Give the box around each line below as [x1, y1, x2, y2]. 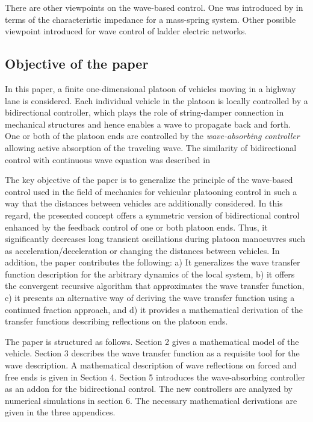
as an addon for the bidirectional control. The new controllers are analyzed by [5, 382, 293, 395]
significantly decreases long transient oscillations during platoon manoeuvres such [5, 232, 305, 245]
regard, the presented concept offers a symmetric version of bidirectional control [5, 208, 300, 221]
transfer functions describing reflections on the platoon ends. [5, 315, 228, 327]
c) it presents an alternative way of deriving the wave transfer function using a [5, 291, 295, 304]
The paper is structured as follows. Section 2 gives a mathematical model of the [5, 335, 299, 347]
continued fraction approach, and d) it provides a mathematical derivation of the [5, 303, 303, 315]
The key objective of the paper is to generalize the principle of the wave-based [5, 173, 293, 186]
